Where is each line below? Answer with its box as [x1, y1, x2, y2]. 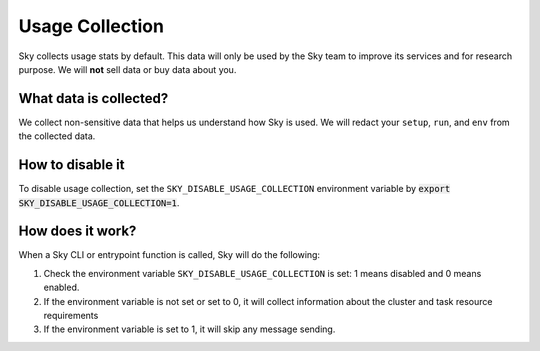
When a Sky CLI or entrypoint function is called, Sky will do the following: [18, 249, 320, 261]
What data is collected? [18, 90, 169, 107]
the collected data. [18, 130, 96, 142]
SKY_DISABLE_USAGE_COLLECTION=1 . [18, 196, 180, 209]
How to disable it [18, 156, 125, 174]
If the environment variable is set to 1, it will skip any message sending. [43, 323, 336, 335]
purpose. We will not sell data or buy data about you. [18, 63, 237, 75]
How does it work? [18, 223, 137, 240]
